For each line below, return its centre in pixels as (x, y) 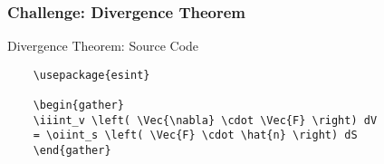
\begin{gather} (78, 106)
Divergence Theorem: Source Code (103, 46)
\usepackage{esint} (91, 75)
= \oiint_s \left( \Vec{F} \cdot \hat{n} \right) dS (195, 135)
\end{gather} (72, 151)
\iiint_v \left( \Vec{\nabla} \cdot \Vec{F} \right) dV (205, 120)
